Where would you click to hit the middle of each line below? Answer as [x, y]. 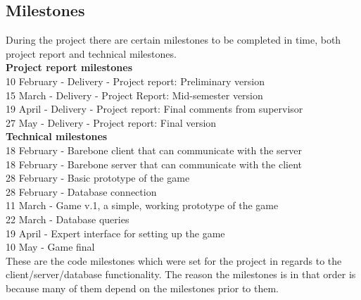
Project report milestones [69, 67]
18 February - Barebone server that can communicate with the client [154, 164]
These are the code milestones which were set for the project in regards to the [174, 260]
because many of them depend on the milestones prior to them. [142, 288]
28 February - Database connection [81, 191]
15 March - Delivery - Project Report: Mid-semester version [134, 95]
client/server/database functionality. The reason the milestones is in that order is [181, 274]
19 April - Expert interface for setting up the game [115, 233]
